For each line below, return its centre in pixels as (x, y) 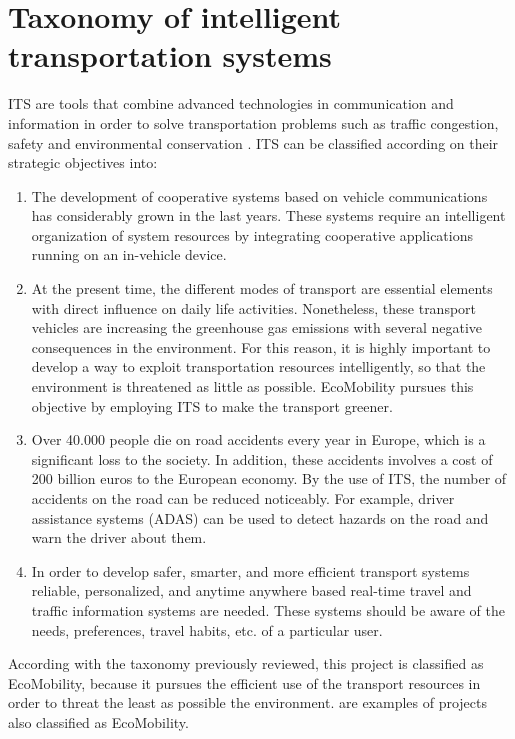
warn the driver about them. (119, 537)
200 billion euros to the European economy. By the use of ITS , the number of (269, 478)
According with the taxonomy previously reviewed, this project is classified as (246, 663)
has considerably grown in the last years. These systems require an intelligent (268, 215)
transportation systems (170, 55)
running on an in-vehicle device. (129, 254)
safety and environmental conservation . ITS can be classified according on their (253, 142)
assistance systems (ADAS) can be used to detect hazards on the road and (260, 517)
